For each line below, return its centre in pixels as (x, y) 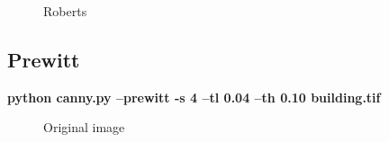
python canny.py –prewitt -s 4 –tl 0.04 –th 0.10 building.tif (194, 97)
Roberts (65, 11)
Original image (84, 127)
